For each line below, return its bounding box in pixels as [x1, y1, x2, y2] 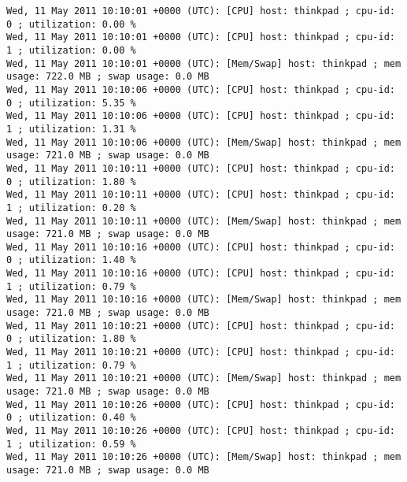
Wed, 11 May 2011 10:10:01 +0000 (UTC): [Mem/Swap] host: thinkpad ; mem [6, 57, 401, 69]
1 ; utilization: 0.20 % [6, 202, 136, 213]
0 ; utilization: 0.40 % [6, 412, 136, 424]
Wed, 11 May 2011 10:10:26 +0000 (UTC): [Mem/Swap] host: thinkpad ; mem [6, 451, 401, 463]
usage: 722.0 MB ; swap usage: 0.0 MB [6, 71, 209, 83]
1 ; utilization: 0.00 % [6, 44, 136, 56]
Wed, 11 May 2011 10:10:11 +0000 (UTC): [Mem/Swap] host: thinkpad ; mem [6, 215, 401, 227]
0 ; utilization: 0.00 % [6, 18, 136, 30]
